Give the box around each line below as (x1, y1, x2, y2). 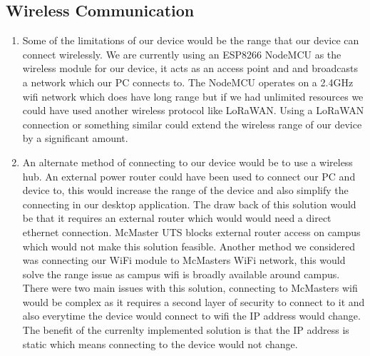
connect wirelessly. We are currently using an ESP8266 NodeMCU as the (22, 46, 341, 61)
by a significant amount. (22, 131, 128, 146)
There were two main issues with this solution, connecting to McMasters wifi (22, 280, 358, 295)
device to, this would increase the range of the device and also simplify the (22, 183, 349, 198)
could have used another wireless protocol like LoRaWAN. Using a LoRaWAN (22, 103, 364, 118)
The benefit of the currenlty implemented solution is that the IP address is (22, 322, 349, 337)
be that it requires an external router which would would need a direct (22, 210, 332, 225)
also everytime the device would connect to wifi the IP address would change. (22, 308, 361, 323)
